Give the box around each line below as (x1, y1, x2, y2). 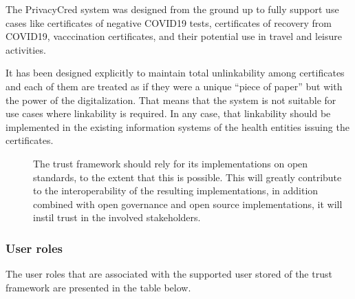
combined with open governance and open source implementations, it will (33, 196, 343, 211)
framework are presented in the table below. (6, 280, 191, 294)
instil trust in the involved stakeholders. (33, 210, 201, 225)
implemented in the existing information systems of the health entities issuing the (6, 119, 349, 134)
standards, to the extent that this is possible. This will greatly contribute (33, 169, 342, 184)
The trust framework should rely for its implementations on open (33, 156, 308, 170)
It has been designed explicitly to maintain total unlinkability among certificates (6, 65, 345, 80)
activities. (6, 42, 46, 56)
